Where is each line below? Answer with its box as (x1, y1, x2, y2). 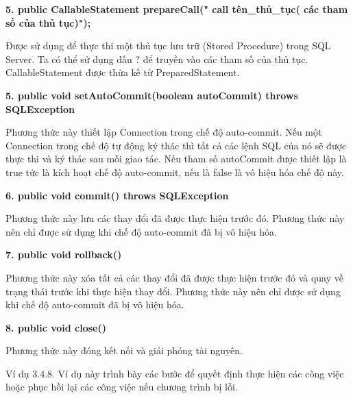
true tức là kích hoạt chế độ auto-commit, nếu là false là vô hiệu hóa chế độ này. (5, 164, 344, 179)
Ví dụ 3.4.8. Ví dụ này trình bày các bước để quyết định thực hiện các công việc (5, 366, 344, 380)
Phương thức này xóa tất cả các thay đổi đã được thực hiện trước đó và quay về (5, 270, 343, 284)
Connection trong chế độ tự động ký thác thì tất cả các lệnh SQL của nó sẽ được (5, 138, 347, 152)
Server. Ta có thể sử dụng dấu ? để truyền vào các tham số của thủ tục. (5, 51, 308, 66)
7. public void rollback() (5, 247, 122, 262)
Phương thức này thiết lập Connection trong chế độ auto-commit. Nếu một (5, 125, 322, 139)
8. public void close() (5, 320, 106, 334)
